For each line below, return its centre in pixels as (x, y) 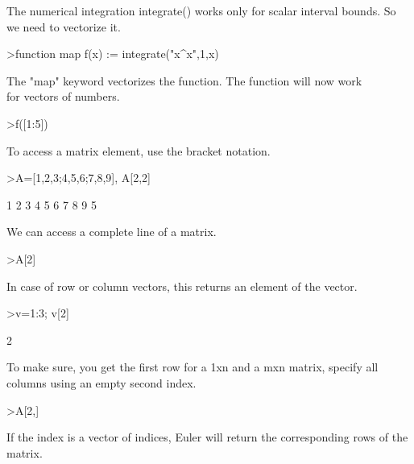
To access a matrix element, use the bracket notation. (139, 150)
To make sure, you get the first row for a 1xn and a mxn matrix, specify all (193, 367)
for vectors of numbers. (63, 96)
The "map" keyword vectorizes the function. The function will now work (184, 80)
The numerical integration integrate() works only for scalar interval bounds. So (201, 10)
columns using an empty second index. (101, 382)
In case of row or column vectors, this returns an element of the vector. (182, 286)
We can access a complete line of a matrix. (112, 232)
